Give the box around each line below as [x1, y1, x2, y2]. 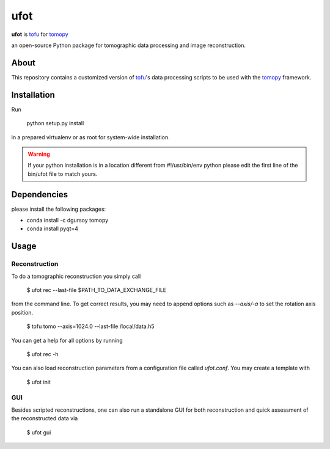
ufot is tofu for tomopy [11, 31, 68, 38]
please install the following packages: [11, 205, 106, 213]
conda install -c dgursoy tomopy [26, 217, 109, 224]
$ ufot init [26, 378, 51, 385]
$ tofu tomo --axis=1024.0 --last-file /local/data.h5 [26, 323, 155, 330]
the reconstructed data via [11, 415, 78, 422]
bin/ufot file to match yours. [28, 170, 98, 177]
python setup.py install [26, 120, 84, 127]
